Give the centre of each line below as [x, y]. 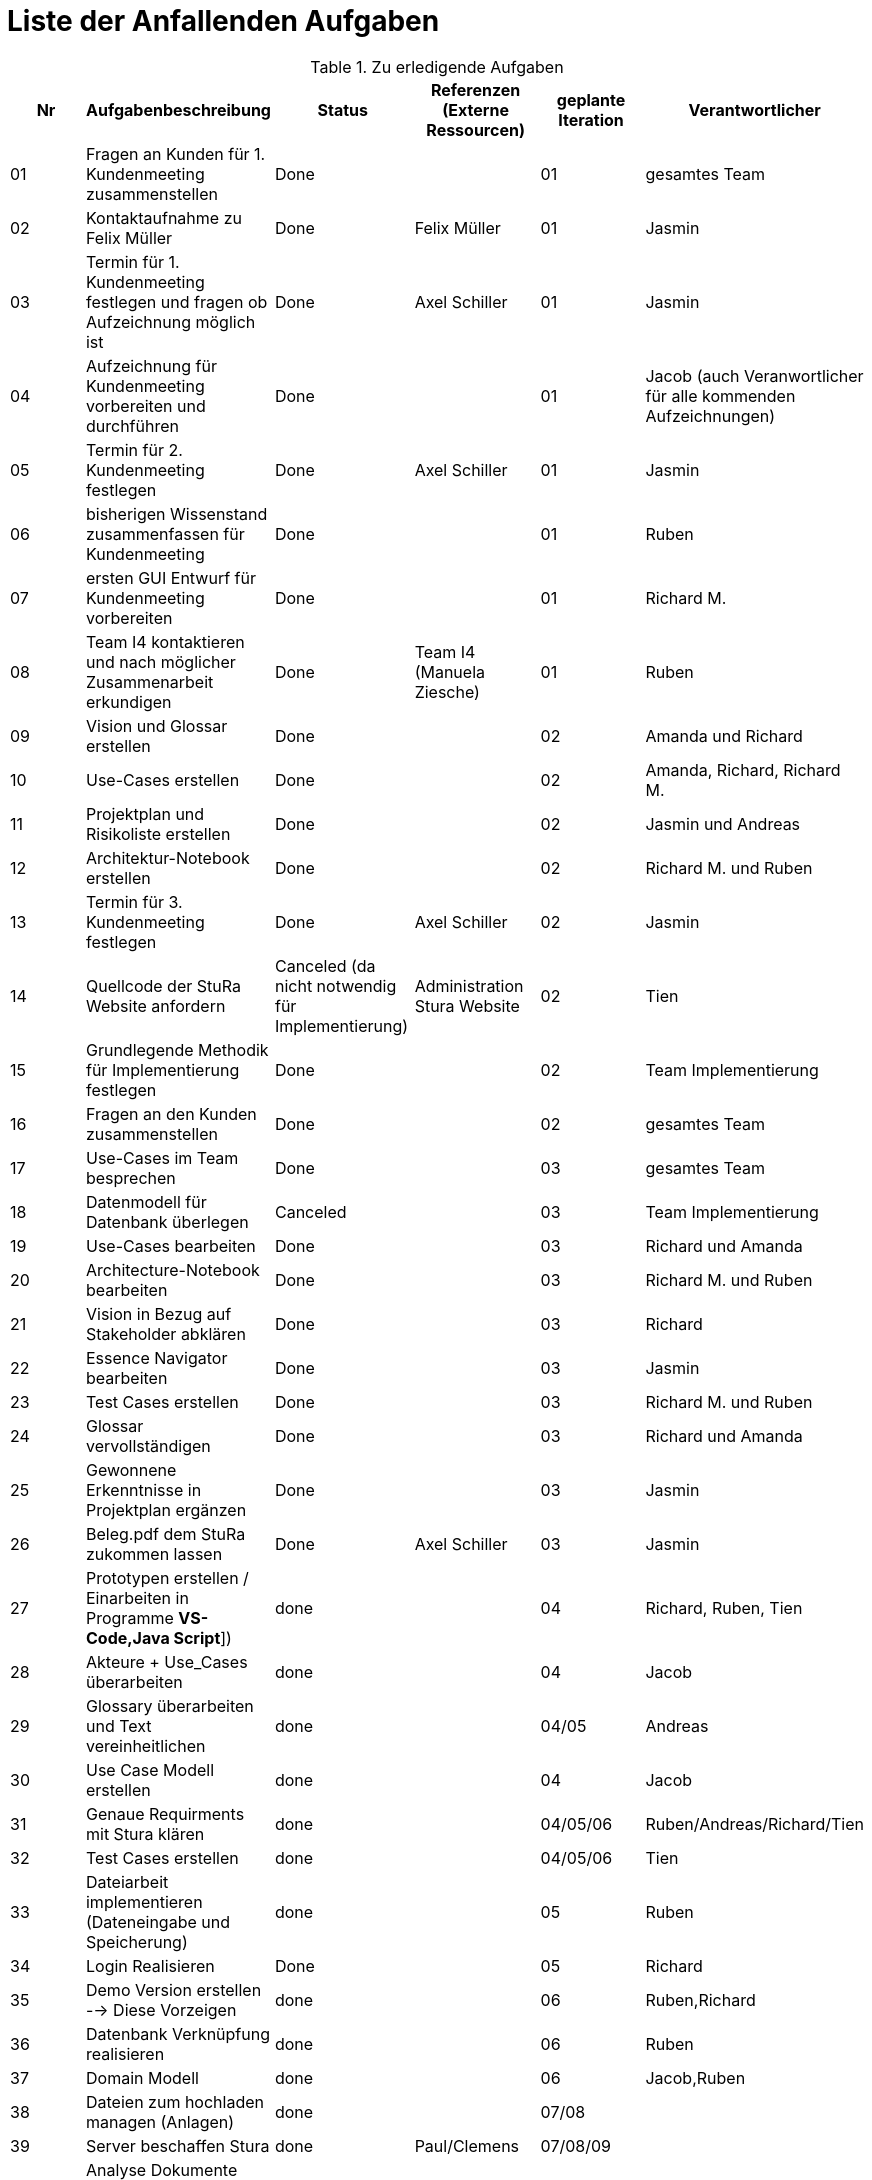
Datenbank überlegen [167, 1221]
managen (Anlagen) [160, 2121]
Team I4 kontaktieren [165, 641]
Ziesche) [447, 691]
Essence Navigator [156, 1357]
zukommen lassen [154, 1553]
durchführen [132, 425]
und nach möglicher [160, 661]
